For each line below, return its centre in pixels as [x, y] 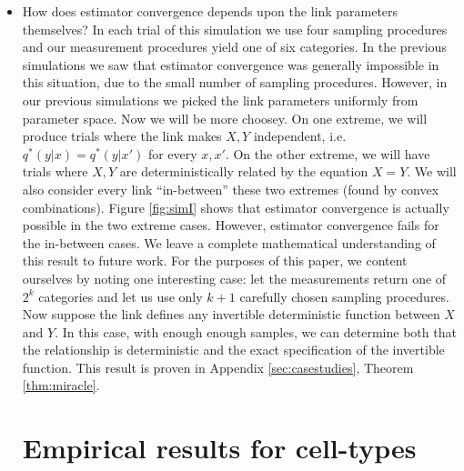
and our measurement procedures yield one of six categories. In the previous [234, 47]
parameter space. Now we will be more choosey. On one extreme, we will [225, 118]
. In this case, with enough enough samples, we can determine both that [256, 331]
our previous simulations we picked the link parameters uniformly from [220, 100]
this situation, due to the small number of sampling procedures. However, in [235, 82]
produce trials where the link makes [122, 136]
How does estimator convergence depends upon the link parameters [210, 11]
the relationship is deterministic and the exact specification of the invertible [233, 350]
